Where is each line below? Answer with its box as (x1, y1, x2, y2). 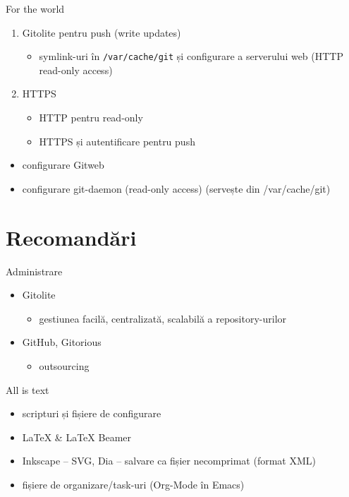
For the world (6, 1, 65, 16)
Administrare (6, 263, 63, 278)
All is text (6, 382, 49, 397)
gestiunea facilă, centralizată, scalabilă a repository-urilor (39, 311, 287, 325)
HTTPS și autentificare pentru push (39, 133, 195, 148)
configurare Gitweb (22, 157, 104, 172)
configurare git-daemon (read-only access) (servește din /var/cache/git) (22, 181, 331, 196)
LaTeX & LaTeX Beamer (22, 429, 131, 444)
